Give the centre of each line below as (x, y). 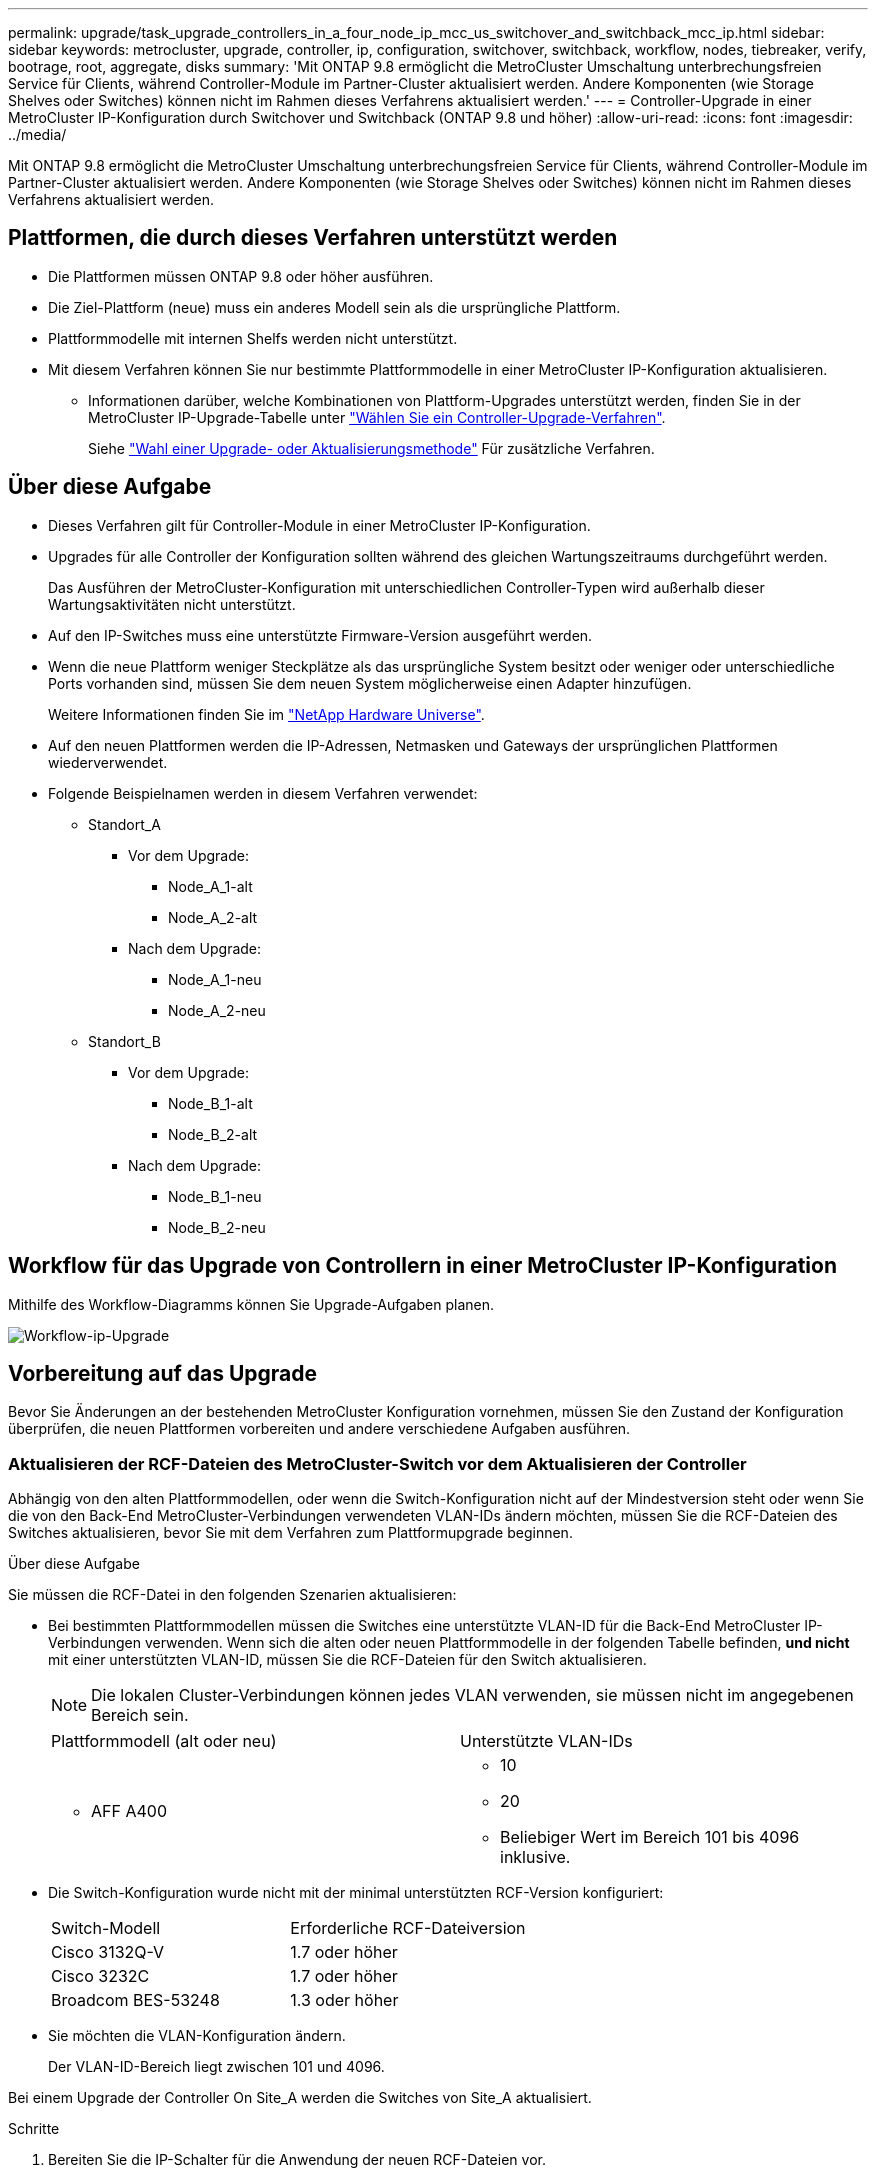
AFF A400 (129, 1811)
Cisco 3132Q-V (108, 1952)
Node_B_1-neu (215, 1196)
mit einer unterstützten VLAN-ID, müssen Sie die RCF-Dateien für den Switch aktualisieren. (347, 1660)
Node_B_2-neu (217, 1227)
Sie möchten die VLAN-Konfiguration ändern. (197, 2036)
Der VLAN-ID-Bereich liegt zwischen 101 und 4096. (216, 2067)
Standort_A (124, 824)
